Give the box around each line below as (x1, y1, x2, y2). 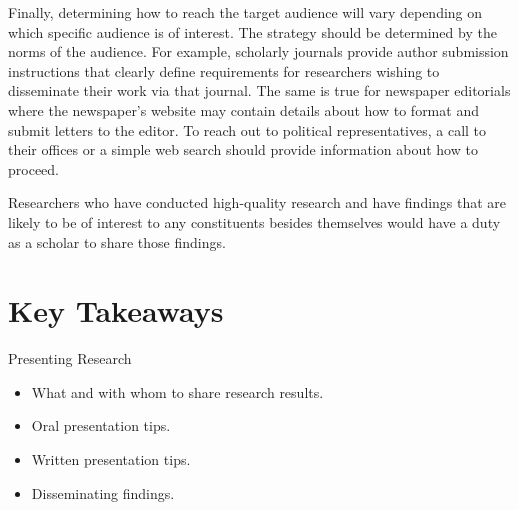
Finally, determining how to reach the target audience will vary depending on (8, 2, 483, 22)
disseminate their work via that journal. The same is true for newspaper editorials (8, 80, 511, 101)
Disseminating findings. (31, 482, 175, 503)
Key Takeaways (8, 290, 224, 331)
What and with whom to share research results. (31, 381, 324, 402)
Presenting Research (8, 348, 132, 369)
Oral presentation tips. (31, 415, 171, 436)
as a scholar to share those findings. (8, 231, 226, 252)
